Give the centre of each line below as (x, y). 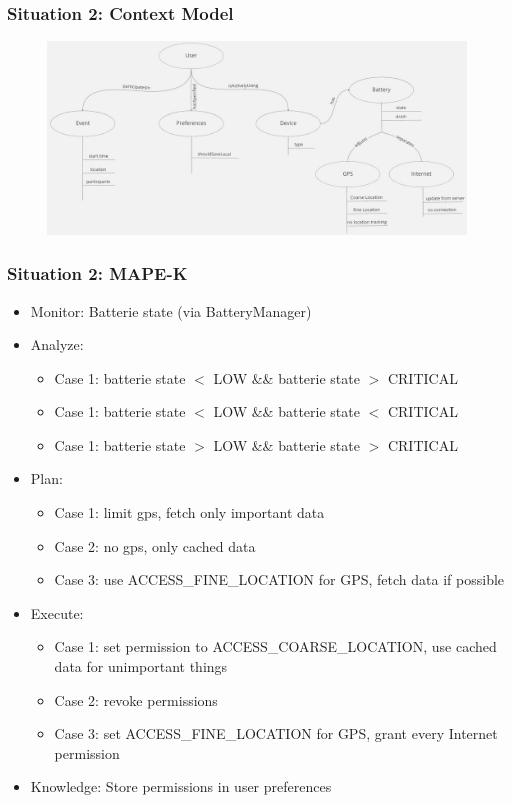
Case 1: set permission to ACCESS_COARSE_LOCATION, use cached (275, 646)
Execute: (57, 612)
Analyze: (57, 344)
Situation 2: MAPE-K (97, 273)
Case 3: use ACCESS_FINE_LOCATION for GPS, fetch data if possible (279, 579)
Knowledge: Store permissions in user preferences (181, 786)
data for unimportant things (141, 666)
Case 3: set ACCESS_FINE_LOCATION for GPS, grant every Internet (276, 733)
